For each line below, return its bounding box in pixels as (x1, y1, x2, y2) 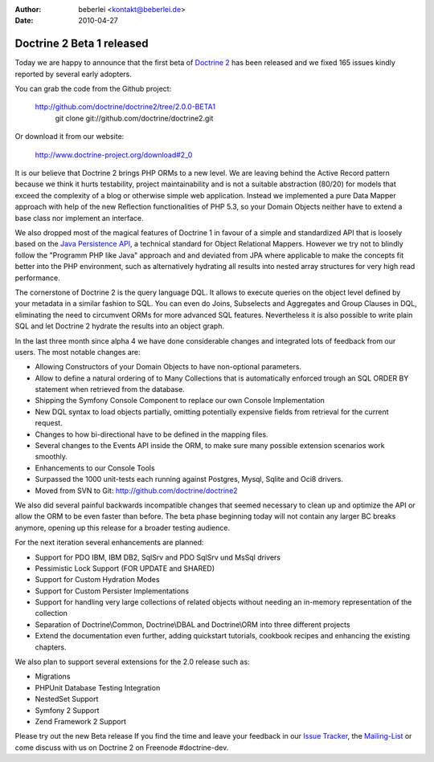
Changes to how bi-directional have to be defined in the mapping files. (35, 430, 268, 439)
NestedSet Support (35, 695, 99, 704)
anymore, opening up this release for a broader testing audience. (14, 523, 231, 532)
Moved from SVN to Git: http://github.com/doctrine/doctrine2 (35, 486, 238, 495)
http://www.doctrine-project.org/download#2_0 (35, 149, 193, 160)
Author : (14, 5, 42, 14)
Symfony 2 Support (35, 705, 100, 715)
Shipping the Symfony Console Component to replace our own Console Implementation (35, 396, 325, 405)
